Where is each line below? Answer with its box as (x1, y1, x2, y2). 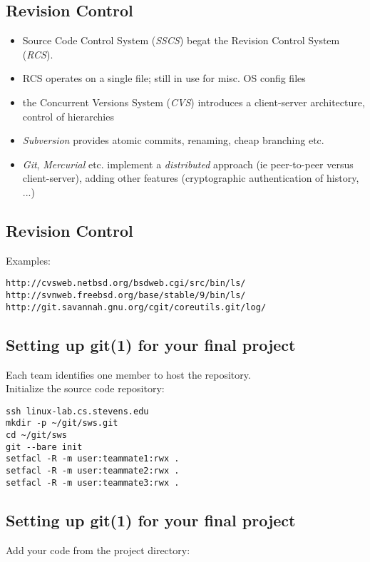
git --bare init (6, 441, 83, 452)
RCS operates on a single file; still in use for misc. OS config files (22, 71, 306, 86)
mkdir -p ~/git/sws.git (6, 418, 118, 429)
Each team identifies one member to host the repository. (6, 367, 251, 382)
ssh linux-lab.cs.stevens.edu (6, 406, 149, 417)
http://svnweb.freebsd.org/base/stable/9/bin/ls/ (6, 290, 246, 300)
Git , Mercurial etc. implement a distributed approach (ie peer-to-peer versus (22, 156, 354, 171)
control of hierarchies (22, 108, 114, 123)
